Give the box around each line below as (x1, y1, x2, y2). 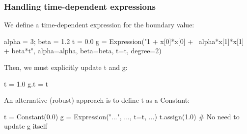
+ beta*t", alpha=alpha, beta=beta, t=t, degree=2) (4, 45, 162, 56)
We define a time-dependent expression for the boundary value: (4, 20, 194, 30)
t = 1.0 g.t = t (4, 78, 49, 89)
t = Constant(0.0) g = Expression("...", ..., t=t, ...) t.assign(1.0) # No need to (4, 111, 240, 121)
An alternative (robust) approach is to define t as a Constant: (4, 95, 190, 105)
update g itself (4, 121, 47, 131)
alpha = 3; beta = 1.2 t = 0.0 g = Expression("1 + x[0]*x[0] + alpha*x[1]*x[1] (4, 36, 244, 46)
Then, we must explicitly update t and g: (4, 62, 128, 72)
